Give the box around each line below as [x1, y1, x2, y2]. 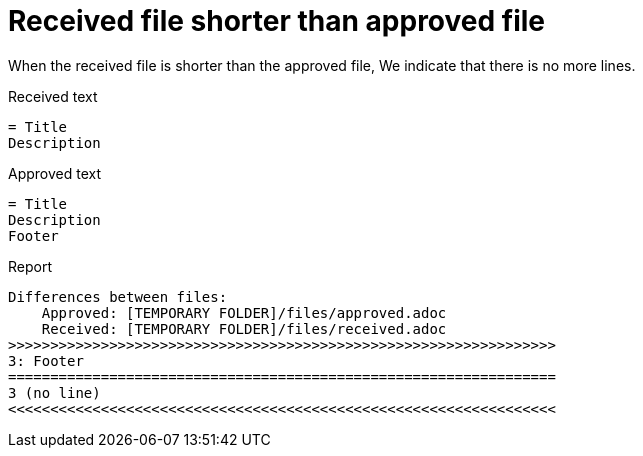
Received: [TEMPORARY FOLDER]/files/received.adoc [41, 320, 447, 337]
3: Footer [8, 352, 84, 369]
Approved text [8, 164, 102, 182]
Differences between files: [8, 288, 228, 305]
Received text [8, 87, 98, 105]
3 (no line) [8, 384, 101, 401]
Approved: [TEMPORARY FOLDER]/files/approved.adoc [41, 304, 447, 321]
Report [8, 257, 53, 275]
